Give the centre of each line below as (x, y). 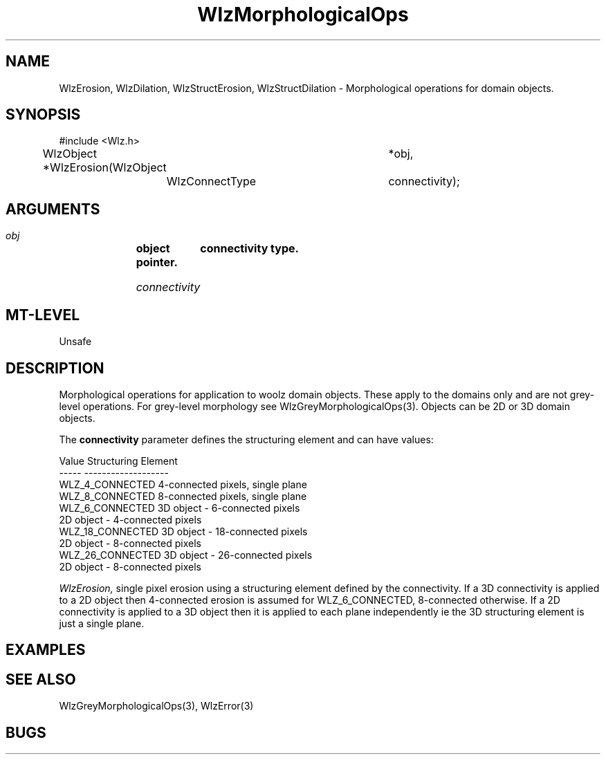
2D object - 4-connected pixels (130, 519)
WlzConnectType (211, 182)
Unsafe (75, 342)
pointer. (157, 262)
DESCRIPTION (55, 368)
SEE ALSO (41, 679)
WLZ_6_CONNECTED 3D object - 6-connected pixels (180, 508)
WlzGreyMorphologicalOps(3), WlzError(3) (156, 706)
